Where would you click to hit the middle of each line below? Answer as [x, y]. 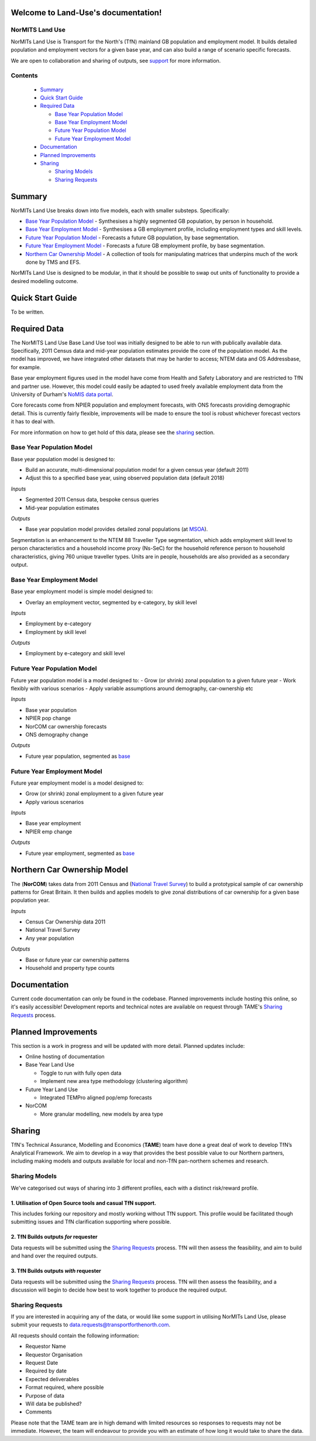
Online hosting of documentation [65, 1057]
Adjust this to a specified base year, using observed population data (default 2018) [125, 478]
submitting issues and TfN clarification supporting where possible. [91, 1222]
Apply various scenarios [55, 802]
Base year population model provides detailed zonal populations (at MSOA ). [117, 529]
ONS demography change [57, 734]
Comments [39, 1412]
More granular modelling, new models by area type [102, 1114]
